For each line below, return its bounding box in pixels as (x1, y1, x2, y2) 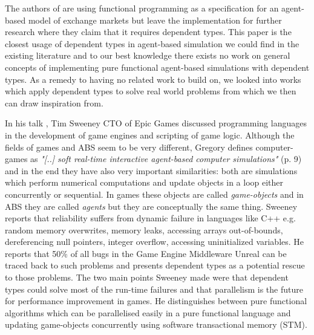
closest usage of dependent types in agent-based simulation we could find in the (5, 37, 299, 50)
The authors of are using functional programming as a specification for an (5, 2, 279, 14)
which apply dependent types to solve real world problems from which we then (5, 85, 296, 97)
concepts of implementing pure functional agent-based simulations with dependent (5, 60, 310, 73)
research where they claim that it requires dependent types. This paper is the (5, 25, 292, 38)
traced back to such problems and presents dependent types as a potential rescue (5, 259, 305, 272)
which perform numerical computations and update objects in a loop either (5, 176, 284, 189)
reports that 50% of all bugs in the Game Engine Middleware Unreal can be (5, 247, 287, 259)
